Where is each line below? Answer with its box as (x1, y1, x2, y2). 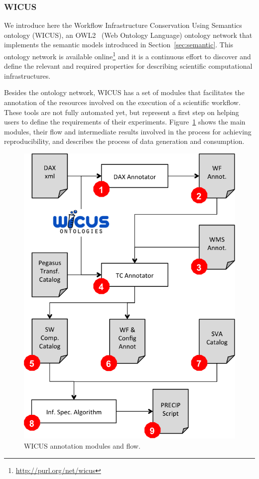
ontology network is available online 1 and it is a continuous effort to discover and (4, 50, 251, 61)
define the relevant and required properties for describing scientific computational (4, 61, 253, 71)
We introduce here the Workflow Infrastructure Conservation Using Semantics (4, 20, 242, 30)
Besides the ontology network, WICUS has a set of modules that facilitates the (4, 87, 245, 98)
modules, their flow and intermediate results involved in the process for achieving (4, 126, 252, 136)
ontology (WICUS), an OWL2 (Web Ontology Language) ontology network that (4, 29, 253, 40)
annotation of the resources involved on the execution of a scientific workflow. (4, 97, 241, 108)
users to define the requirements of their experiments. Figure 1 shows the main (4, 117, 246, 127)
